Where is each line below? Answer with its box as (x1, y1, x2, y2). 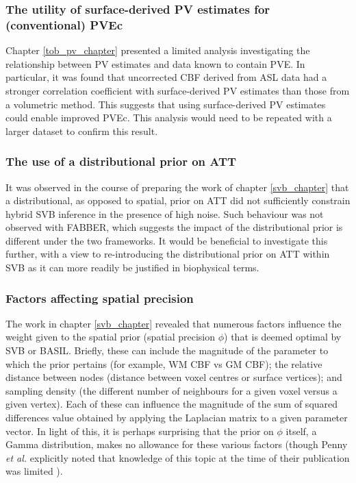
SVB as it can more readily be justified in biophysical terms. (5, 260, 259, 275)
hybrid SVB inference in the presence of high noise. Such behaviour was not (5, 206, 324, 221)
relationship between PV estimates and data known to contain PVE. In (5, 56, 305, 71)
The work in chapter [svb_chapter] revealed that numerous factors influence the (5, 316, 342, 330)
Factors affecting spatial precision (5, 289, 194, 306)
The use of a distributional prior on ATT (5, 153, 237, 170)
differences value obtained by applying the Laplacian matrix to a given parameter (5, 410, 348, 425)
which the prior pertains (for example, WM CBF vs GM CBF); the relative (5, 356, 322, 371)
